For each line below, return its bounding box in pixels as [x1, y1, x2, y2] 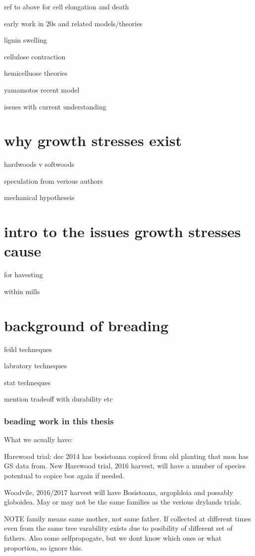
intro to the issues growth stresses [4, 221, 241, 242]
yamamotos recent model [4, 84, 80, 95]
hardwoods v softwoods [4, 159, 75, 169]
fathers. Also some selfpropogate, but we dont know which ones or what [4, 533, 222, 543]
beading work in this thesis [4, 414, 114, 427]
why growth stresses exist [4, 130, 182, 151]
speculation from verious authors [4, 175, 103, 186]
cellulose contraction [4, 51, 66, 61]
